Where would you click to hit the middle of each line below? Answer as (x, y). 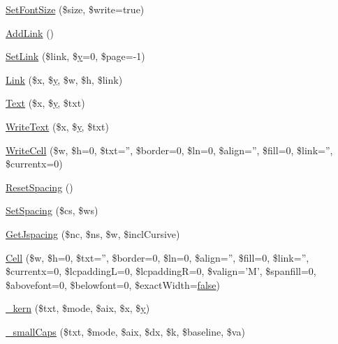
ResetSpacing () (39, 187)
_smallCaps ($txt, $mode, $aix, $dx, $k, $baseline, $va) (125, 331)
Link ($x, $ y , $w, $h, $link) (64, 79)
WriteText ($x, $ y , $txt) (57, 126)
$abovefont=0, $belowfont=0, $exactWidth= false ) (113, 284)
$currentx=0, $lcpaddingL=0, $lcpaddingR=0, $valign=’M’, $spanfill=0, (161, 271)
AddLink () (30, 32)
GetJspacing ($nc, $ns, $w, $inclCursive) (93, 233)
